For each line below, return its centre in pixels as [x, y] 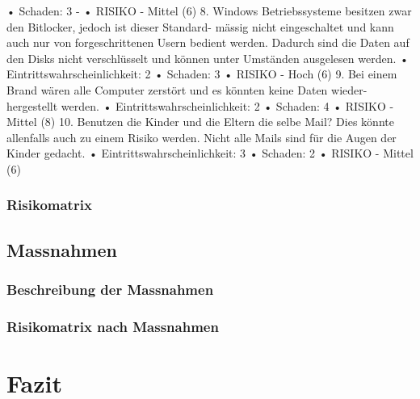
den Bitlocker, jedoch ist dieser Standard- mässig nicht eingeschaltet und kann [200, 26]
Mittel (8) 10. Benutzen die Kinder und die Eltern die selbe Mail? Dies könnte [200, 122]
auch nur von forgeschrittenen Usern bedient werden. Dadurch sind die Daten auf [208, 42]
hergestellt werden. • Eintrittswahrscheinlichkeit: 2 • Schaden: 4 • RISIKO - [200, 105]
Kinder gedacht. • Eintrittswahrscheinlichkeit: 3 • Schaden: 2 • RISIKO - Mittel [210, 153]
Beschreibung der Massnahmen [110, 290]
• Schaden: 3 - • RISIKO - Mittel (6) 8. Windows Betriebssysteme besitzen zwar [209, 10]
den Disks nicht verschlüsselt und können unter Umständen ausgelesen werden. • [208, 58]
